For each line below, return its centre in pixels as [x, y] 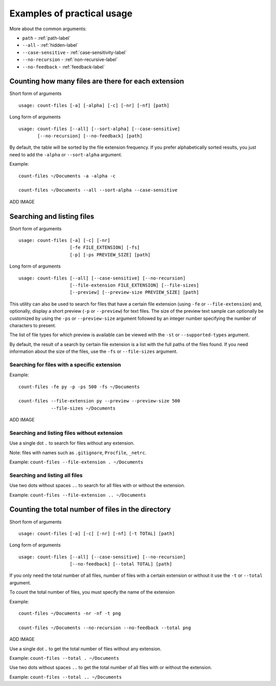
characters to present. [33, 325]
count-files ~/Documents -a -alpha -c [67, 176]
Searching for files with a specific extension [65, 365]
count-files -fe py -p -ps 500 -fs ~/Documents [79, 387]
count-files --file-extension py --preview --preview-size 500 [99, 401]
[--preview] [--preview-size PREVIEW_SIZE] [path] [134, 292]
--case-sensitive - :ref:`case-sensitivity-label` [75, 52]
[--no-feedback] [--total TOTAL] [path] [121, 564]
